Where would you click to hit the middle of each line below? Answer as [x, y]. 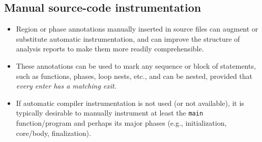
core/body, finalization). [53, 133]
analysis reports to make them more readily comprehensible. [110, 49]
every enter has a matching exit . [66, 86]
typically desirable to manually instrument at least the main [110, 113]
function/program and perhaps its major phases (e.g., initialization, [121, 123]
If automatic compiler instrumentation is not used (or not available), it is [130, 103]
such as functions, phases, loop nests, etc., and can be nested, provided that [134, 76]
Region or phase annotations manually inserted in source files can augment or [137, 29]
